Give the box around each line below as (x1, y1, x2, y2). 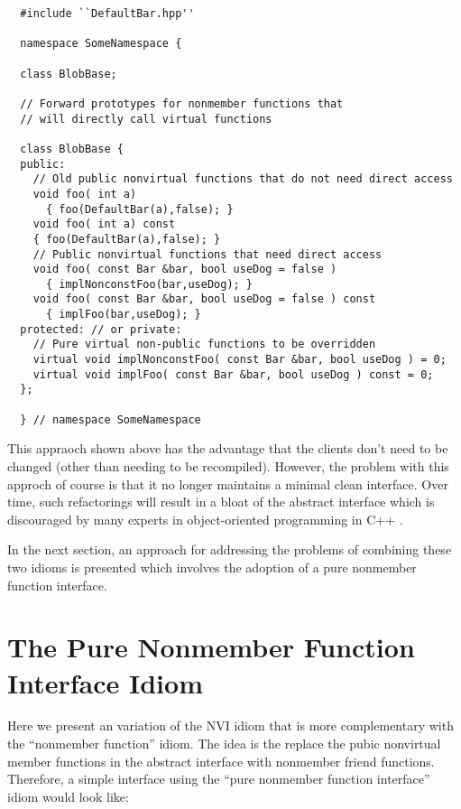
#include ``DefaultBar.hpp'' (20, 7, 195, 20)
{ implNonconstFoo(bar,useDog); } (45, 277, 254, 291)
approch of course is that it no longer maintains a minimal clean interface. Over (7, 474, 448, 493)
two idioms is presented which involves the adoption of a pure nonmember (7, 557, 417, 576)
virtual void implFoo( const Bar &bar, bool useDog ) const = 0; (32, 367, 434, 381)
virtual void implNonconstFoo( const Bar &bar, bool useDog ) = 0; (32, 353, 447, 367)
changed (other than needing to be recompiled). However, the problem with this (7, 456, 449, 475)
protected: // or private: (20, 322, 182, 336)
